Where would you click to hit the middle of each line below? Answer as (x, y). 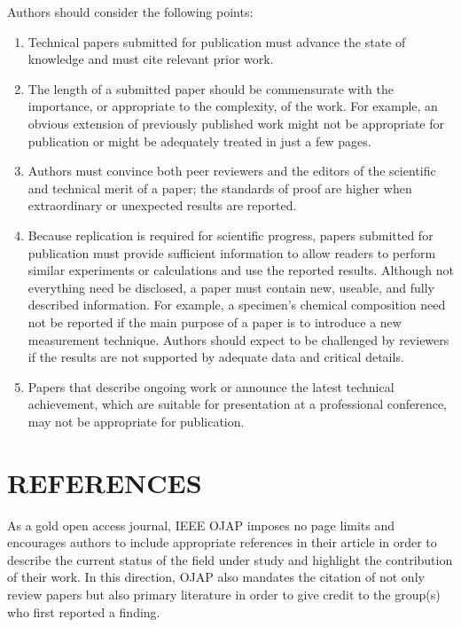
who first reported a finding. (84, 611)
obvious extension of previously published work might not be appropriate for (236, 123)
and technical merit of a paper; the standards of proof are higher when (220, 188)
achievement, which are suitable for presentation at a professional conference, (238, 404)
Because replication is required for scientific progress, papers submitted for (230, 235)
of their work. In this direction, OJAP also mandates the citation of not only (216, 577)
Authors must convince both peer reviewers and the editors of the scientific (232, 171)
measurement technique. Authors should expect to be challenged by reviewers (238, 339)
